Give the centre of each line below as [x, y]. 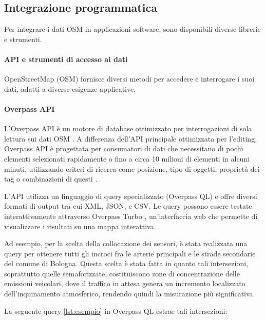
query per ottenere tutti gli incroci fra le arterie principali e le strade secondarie [130, 253]
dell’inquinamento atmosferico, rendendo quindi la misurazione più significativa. [130, 294]
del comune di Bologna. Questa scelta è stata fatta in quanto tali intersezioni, [126, 263]
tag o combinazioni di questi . [51, 179]
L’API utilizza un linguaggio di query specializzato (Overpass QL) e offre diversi [131, 196]
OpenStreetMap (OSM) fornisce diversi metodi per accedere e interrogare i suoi [129, 79]
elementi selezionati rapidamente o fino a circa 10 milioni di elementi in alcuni [127, 158]
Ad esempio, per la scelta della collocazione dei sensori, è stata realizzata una [126, 243]
